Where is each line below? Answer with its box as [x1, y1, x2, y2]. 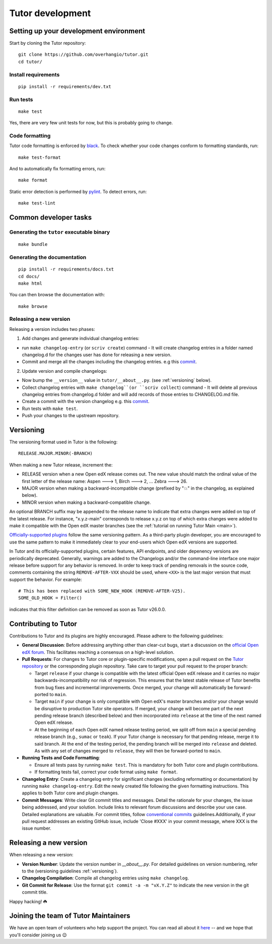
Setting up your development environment [9, 27, 146, 35]
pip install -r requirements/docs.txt [18, 266, 114, 272]
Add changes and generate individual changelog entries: [22, 335, 140, 342]
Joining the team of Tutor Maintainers [9, 912, 130, 920]
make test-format [18, 154, 61, 160]
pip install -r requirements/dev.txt [18, 84, 112, 89]
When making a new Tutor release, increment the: [9, 461, 113, 468]
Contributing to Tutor [9, 620, 78, 628]
